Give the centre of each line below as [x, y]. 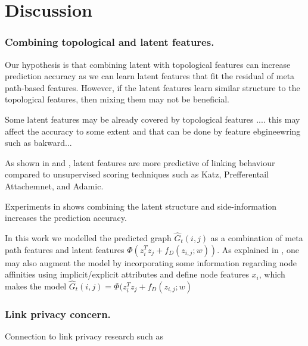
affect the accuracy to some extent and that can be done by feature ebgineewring [153, 131]
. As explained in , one [258, 249]
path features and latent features [65, 249]
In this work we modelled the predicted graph [88, 237]
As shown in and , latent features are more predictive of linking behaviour [140, 162]
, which [272, 274]
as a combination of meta [257, 237]
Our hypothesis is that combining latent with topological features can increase [148, 64]
